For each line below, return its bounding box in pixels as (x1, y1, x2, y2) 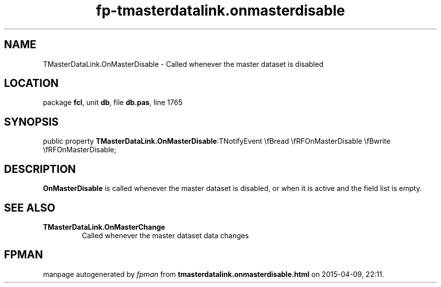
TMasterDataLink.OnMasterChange (43, 222, 165, 231)
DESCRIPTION (4, 162, 76, 175)
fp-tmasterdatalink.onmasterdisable (96, 2, 345, 19)
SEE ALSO (4, 201, 55, 214)
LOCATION (4, 77, 59, 90)
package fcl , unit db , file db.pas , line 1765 (43, 98, 183, 107)
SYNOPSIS (4, 115, 59, 128)
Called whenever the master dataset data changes (82, 231, 249, 240)
